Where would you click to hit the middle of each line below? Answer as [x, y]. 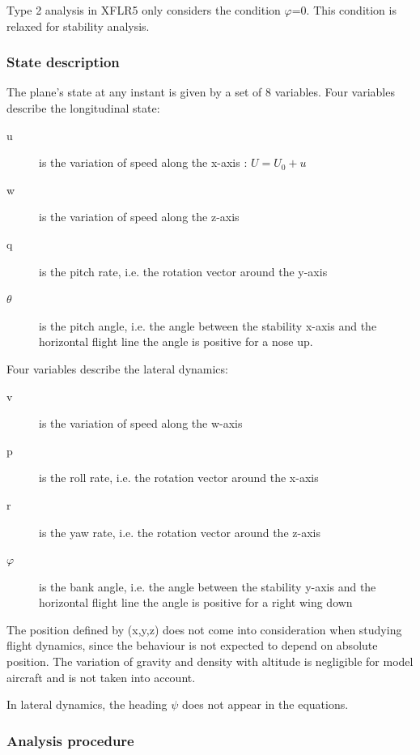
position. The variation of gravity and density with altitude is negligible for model [210, 661]
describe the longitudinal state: [83, 108]
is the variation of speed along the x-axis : [143, 162]
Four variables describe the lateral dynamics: [117, 368]
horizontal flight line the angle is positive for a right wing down [196, 602]
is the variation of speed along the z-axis [139, 217]
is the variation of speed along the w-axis [141, 423]
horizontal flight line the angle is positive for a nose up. [176, 341]
